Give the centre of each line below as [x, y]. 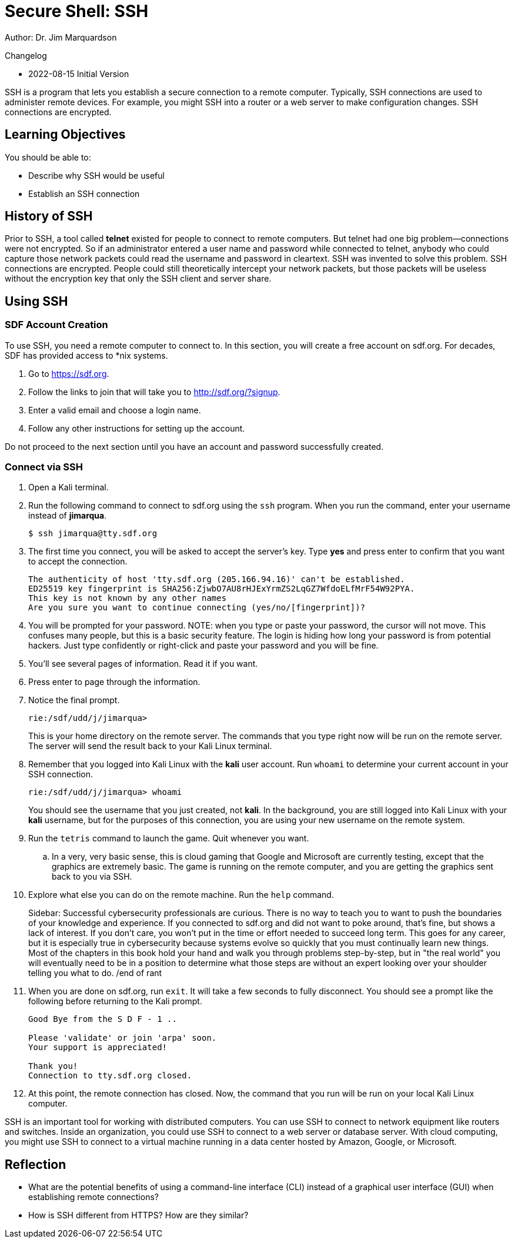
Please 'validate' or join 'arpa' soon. [123, 1038]
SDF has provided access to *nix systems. [86, 355]
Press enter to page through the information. [114, 682]
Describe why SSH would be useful [96, 175]
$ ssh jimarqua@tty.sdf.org [93, 534]
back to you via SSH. [92, 877]
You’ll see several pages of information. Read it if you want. [143, 664]
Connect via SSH [44, 467]
